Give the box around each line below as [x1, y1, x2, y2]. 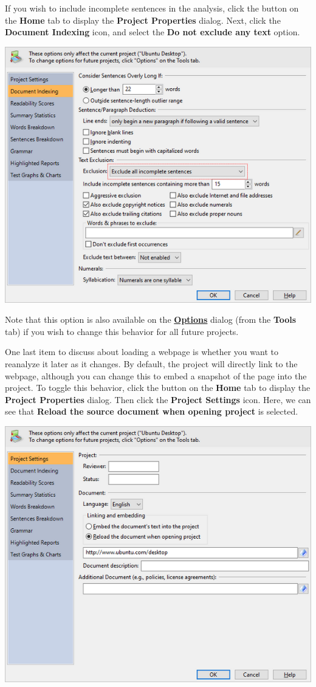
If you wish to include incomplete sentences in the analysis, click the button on [5, 2, 299, 14]
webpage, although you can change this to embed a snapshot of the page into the [5, 369, 307, 382]
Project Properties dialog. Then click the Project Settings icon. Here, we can [5, 393, 311, 406]
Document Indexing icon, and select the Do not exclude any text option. [5, 26, 300, 38]
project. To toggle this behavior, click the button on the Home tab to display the [5, 381, 311, 394]
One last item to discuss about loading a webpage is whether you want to [5, 345, 278, 358]
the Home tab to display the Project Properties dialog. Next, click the [5, 13, 281, 26]
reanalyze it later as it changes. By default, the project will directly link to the [5, 357, 298, 370]
